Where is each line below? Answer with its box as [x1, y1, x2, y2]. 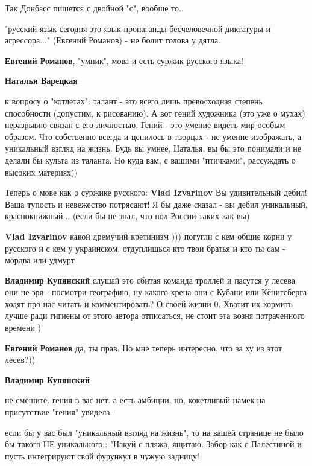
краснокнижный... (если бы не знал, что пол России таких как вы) [5, 209, 250, 222]
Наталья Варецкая [5, 74, 78, 87]
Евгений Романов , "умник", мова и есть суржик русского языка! [5, 54, 243, 66]
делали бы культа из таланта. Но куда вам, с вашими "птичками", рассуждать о [5, 153, 296, 166]
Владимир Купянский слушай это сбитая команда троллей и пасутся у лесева [5, 273, 295, 286]
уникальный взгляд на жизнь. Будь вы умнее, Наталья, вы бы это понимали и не [5, 142, 302, 155]
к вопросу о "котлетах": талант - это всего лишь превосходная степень [5, 94, 263, 107]
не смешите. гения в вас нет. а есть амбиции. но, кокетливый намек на [5, 394, 266, 406]
